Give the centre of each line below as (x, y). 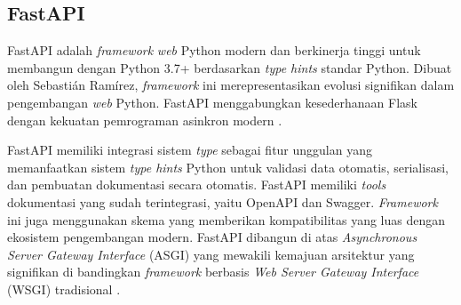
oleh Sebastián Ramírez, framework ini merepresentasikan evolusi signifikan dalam (231, 85)
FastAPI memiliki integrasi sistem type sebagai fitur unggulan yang (190, 150)
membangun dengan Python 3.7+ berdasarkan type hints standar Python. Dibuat (230, 67)
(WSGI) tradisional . (64, 289)
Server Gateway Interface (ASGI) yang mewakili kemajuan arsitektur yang (211, 254)
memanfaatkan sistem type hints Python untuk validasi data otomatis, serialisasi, (228, 167)
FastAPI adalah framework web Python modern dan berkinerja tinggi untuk (214, 50)
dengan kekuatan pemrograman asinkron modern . (145, 120)
